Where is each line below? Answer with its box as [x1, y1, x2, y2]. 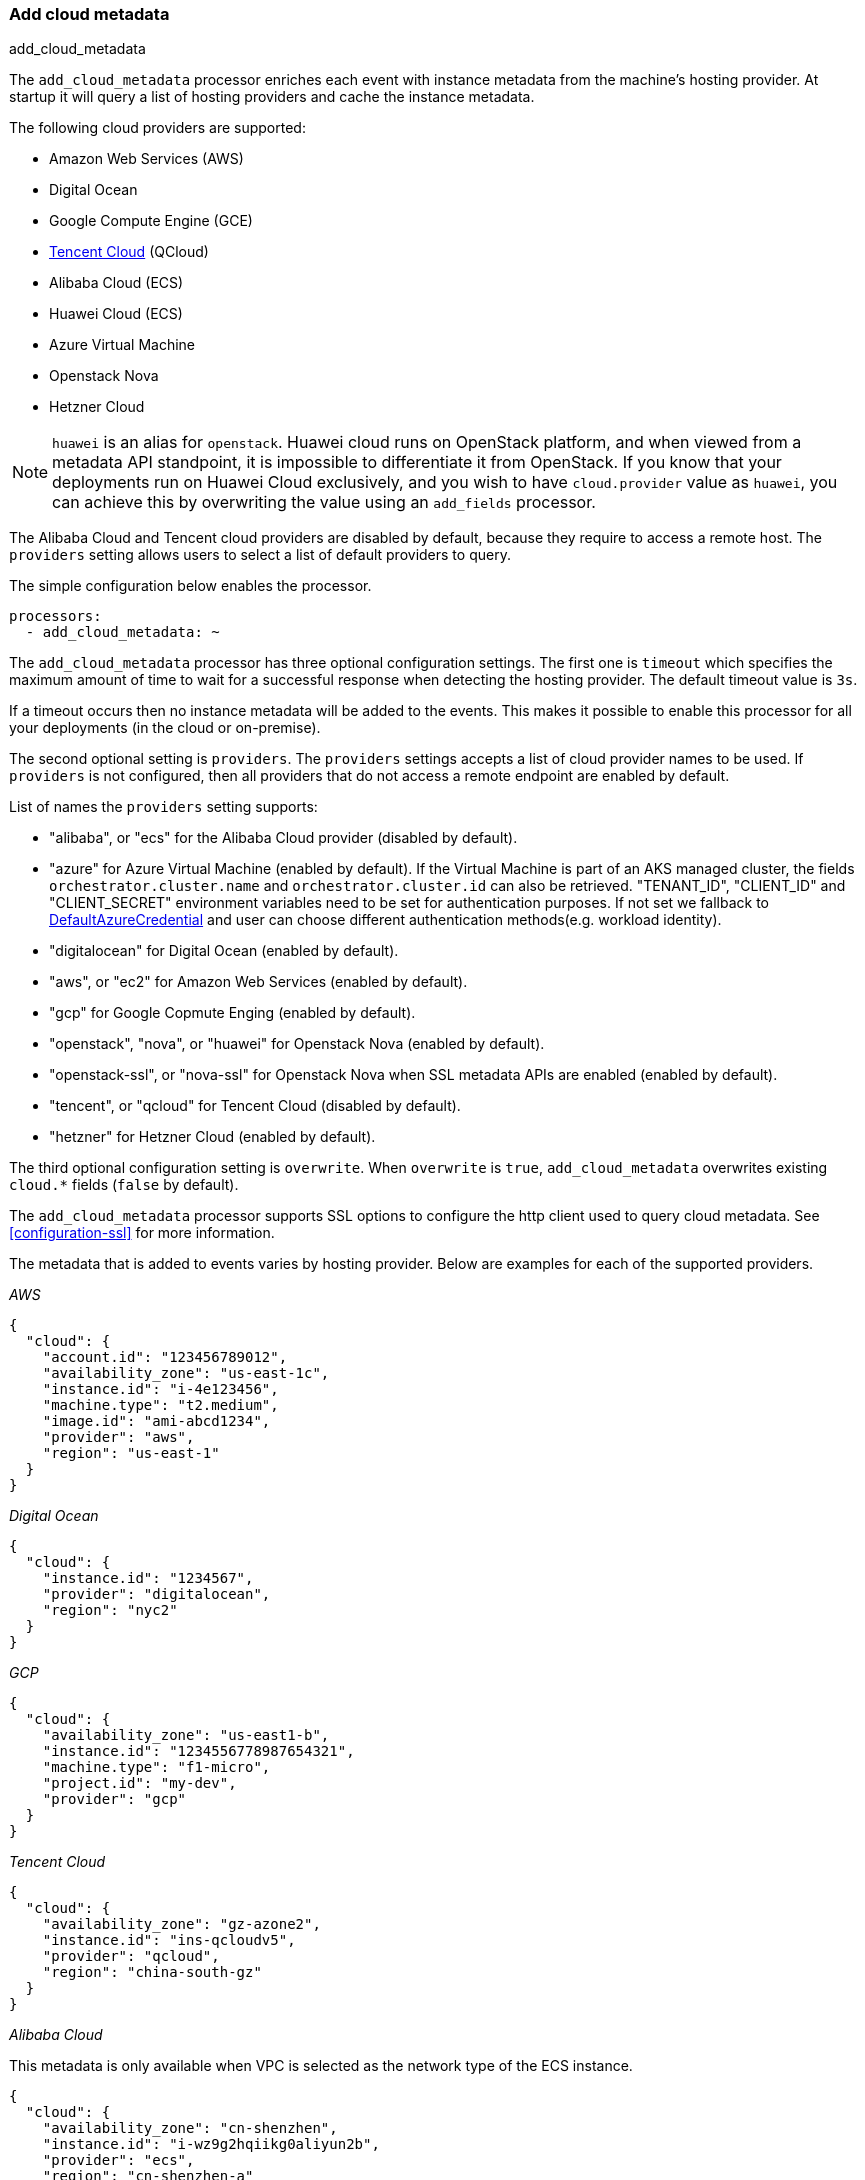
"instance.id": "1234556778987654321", [42, 1743, 355, 1760]
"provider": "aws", [42, 1429, 195, 1446]
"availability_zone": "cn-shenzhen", [42, 2120, 338, 2137]
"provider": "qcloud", [42, 1948, 220, 1965]
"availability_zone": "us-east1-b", [42, 1727, 330, 1744]
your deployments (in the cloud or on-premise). [9, 719, 321, 737]
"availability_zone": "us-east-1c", [42, 1365, 330, 1382]
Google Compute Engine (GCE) [49, 212, 253, 230]
